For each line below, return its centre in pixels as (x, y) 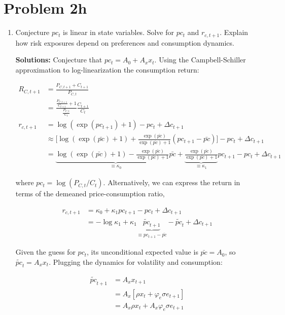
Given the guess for (45, 252)
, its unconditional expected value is (142, 252)
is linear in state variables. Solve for (119, 32)
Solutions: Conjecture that (59, 60)
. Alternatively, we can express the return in (172, 182)
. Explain (234, 32)
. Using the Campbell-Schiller (200, 60)
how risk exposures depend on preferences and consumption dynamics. (125, 42)
